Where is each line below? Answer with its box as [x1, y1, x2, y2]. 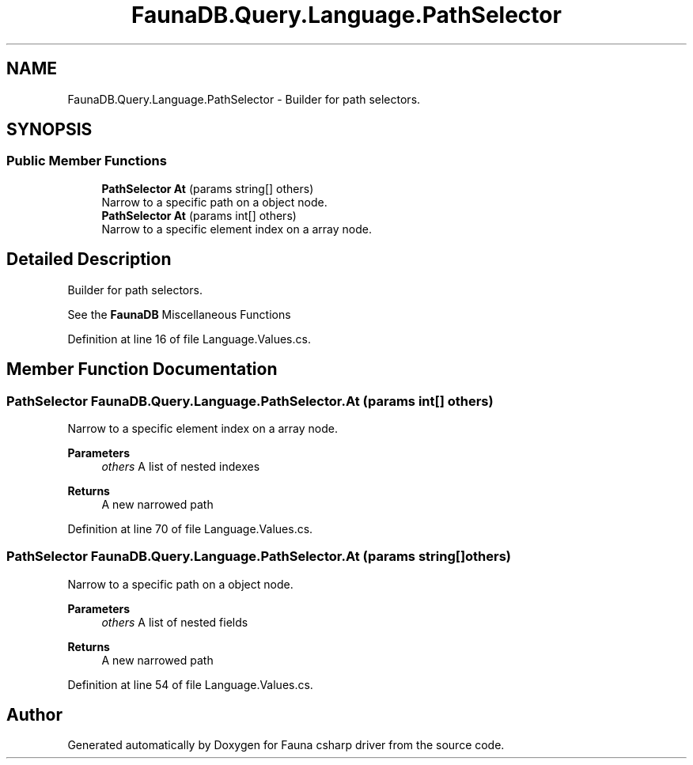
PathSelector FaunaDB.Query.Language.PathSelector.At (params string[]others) [6, 548, 512, 565]
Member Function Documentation [6, 359, 278, 380]
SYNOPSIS [6, 119, 93, 140]
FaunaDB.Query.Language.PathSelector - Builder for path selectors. [67, 92, 421, 106]
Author [6, 705, 62, 725]
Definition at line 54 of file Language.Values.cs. [67, 677, 313, 691]
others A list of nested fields [101, 615, 248, 629]
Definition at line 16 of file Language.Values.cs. [67, 331, 311, 346]
